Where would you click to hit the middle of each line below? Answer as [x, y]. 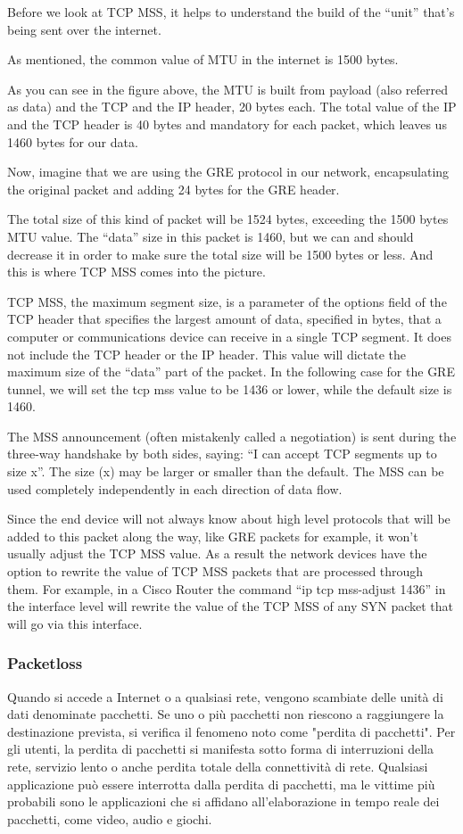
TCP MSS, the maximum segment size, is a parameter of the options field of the [227, 301]
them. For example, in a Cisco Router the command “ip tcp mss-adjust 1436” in [227, 588]
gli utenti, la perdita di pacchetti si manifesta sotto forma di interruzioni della [220, 749]
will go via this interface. [75, 623]
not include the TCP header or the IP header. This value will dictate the [207, 354]
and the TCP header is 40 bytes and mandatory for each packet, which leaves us [227, 124]
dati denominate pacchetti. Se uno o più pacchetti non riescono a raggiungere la [226, 714]
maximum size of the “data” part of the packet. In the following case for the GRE [231, 372]
